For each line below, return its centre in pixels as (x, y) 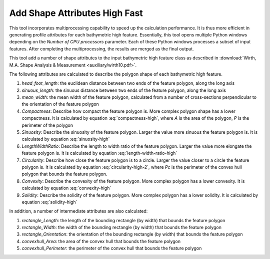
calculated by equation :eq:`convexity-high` (66, 188)
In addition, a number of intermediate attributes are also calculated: (78, 211)
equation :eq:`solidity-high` (49, 202)
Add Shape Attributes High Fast (76, 13)
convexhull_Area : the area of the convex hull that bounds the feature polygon (101, 241)
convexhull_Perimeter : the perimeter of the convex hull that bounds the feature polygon (112, 248)
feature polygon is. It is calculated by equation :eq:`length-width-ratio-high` (99, 153)
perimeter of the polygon (47, 125)
